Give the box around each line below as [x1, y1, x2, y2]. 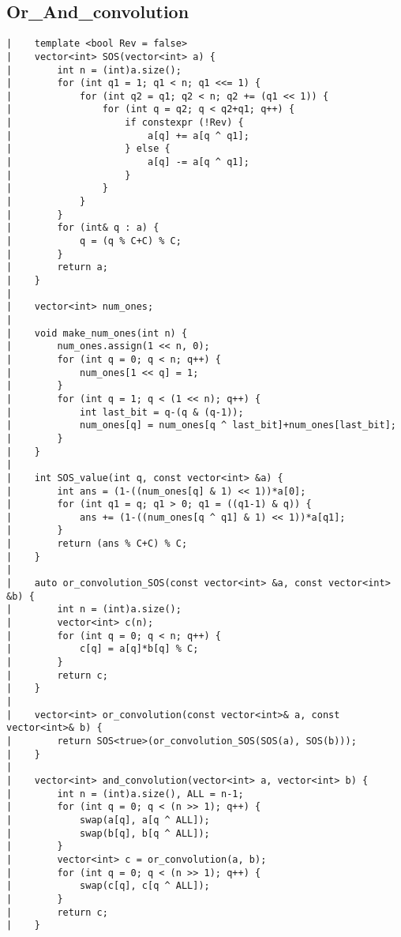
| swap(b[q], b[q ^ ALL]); [6, 827, 210, 839]
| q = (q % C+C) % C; [6, 235, 182, 247]
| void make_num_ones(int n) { [6, 327, 188, 339]
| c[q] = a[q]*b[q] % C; [6, 643, 199, 655]
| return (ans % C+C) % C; [6, 538, 188, 550]
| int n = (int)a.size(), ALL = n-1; [6, 788, 244, 800]
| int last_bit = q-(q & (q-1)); [6, 406, 244, 418]
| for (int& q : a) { [6, 222, 159, 234]
